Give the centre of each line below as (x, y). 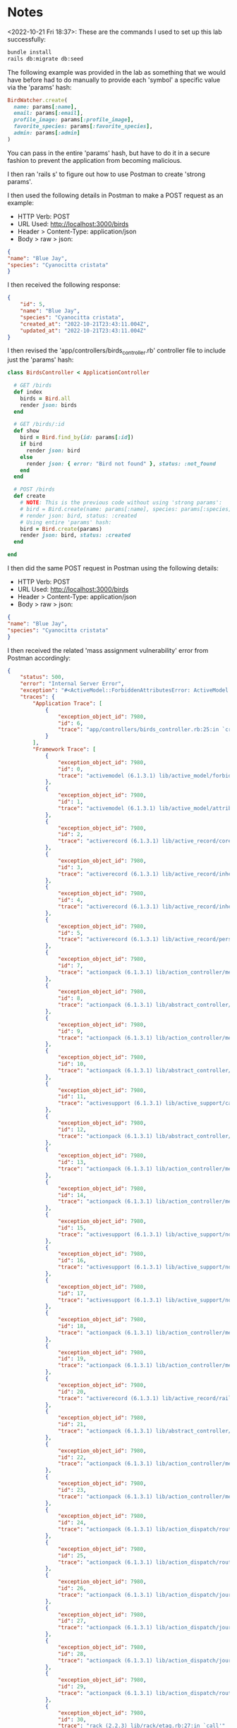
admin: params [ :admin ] (47, 133)
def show (26, 431)
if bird (31, 444)
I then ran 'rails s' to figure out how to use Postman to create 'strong (107, 174)
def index (28, 392)
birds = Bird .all (45, 398)
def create (30, 496)
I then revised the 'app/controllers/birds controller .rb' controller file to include (116, 351)
